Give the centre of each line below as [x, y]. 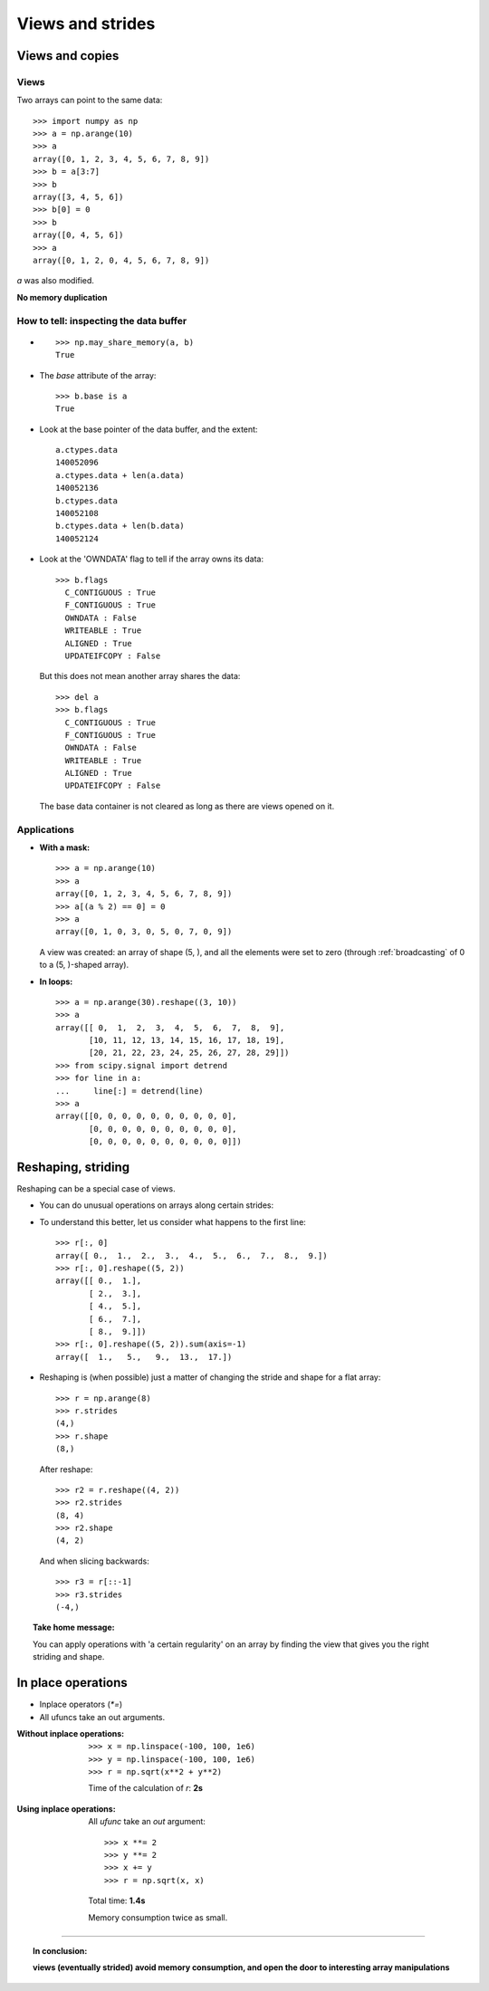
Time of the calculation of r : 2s [146, 1788]
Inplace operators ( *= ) [81, 1704]
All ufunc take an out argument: [147, 1822]
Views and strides [86, 24]
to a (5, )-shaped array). [84, 965]
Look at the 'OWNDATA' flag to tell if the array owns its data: [152, 559]
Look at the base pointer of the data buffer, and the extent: [149, 429]
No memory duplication [62, 297]
